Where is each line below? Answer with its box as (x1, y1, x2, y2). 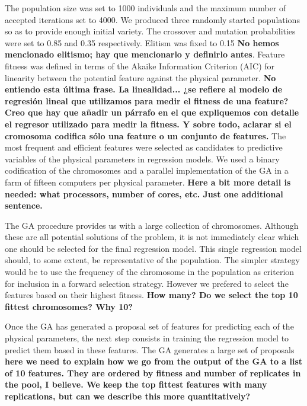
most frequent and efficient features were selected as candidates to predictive (5, 141, 283, 154)
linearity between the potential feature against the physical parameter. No (5, 71, 276, 84)
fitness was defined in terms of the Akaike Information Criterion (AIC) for (5, 59, 275, 72)
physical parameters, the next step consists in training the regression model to (5, 332, 289, 344)
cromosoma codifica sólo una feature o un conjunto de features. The (5, 129, 286, 142)
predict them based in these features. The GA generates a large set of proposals (5, 343, 295, 356)
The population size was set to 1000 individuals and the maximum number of (5, 2, 286, 14)
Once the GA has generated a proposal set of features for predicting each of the (5, 320, 294, 333)
